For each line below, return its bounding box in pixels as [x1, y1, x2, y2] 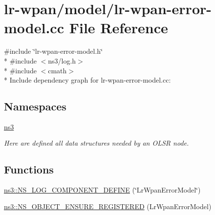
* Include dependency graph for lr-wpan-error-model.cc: [4, 75, 171, 85]
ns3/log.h [48, 55, 76, 65]
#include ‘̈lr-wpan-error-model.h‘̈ [4, 46, 103, 56]
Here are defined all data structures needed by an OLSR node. [4, 138, 189, 148]
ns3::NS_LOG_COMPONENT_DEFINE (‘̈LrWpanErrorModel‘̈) [4, 185, 201, 195]
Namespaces [4, 99, 66, 114]
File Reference [69, 18, 168, 38]
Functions [4, 162, 54, 177]
